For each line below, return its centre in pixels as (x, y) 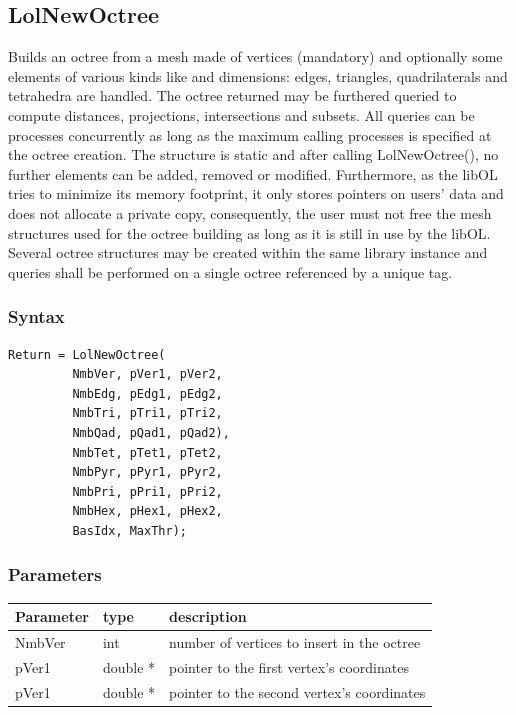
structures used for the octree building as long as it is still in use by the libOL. (249, 232)
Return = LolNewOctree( (87, 354)
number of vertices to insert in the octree (295, 642)
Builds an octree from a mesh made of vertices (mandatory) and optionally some (255, 56)
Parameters (55, 574)
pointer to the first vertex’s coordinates (289, 666)
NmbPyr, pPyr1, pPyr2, (147, 472)
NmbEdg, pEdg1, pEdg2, (147, 393)
